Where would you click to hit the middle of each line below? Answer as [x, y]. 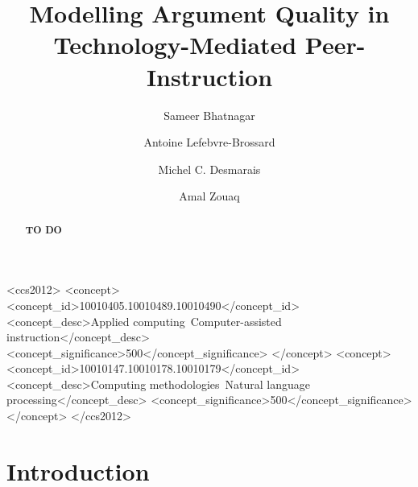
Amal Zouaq [209, 196]
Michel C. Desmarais [209, 169]
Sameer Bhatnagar [209, 115]
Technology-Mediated [175, 45]
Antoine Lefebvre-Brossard [209, 142]
